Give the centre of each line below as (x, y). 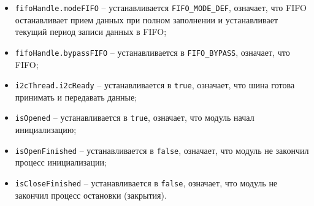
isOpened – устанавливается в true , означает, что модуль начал (135, 117)
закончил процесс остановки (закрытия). (91, 195)
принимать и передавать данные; (76, 97)
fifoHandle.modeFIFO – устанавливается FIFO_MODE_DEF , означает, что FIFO (161, 7)
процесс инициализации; (61, 162)
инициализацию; (46, 129)
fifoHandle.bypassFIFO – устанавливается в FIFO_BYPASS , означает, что (152, 52)
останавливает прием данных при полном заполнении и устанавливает (147, 19)
